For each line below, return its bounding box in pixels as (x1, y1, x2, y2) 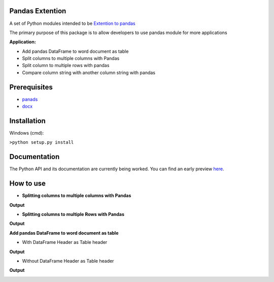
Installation (9, 116, 46, 125)
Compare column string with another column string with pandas (22, 69, 156, 76)
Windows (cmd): (9, 130, 44, 136)
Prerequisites (9, 83, 53, 91)
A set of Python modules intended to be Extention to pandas (9, 20, 135, 26)
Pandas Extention (9, 7, 66, 15)
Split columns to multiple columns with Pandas (22, 55, 120, 61)
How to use (9, 179, 46, 188)
